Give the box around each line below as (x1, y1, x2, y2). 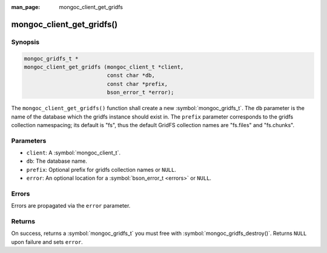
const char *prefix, (107, 80, 168, 87)
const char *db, (107, 72, 156, 79)
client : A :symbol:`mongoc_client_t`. (26, 149, 121, 157)
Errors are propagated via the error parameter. (11, 202, 131, 209)
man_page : (11, 4, 41, 10)
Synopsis (11, 38, 39, 46)
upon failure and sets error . (11, 238, 83, 245)
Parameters (11, 136, 47, 145)
